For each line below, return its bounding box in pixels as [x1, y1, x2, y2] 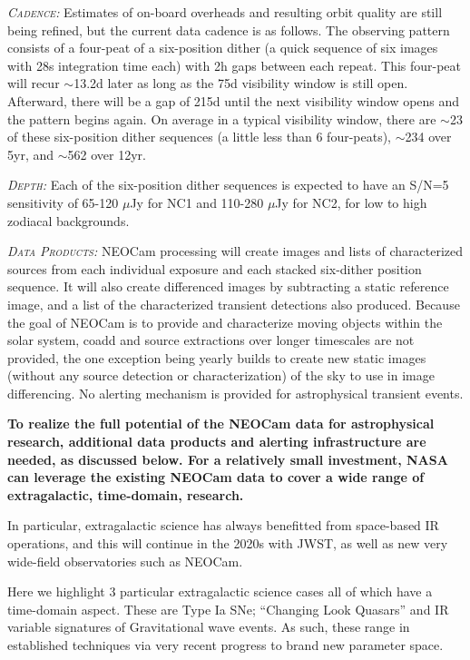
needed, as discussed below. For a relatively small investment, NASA [7, 449, 448, 468]
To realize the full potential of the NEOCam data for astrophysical [7, 414, 435, 433]
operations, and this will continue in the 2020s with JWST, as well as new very [7, 534, 448, 553]
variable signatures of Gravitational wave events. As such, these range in [7, 617, 410, 636]
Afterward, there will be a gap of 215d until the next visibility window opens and [7, 91, 460, 110]
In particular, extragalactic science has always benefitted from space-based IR [7, 516, 439, 535]
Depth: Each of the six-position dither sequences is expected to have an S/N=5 [7, 175, 449, 194]
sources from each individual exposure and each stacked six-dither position [7, 259, 422, 278]
